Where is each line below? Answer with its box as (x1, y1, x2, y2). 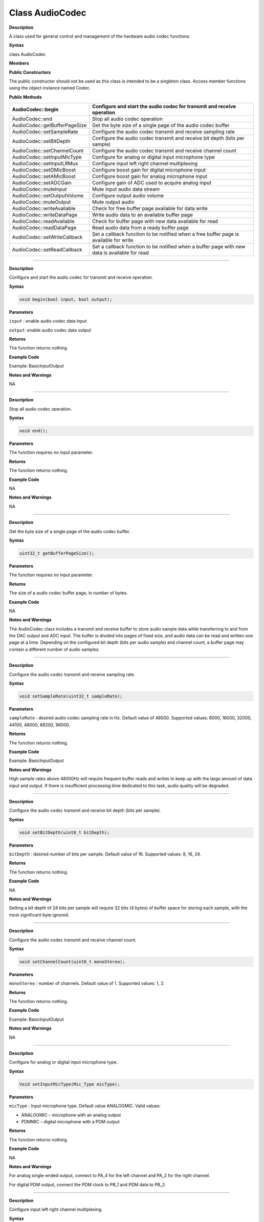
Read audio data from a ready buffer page (92, 224, 189, 231)
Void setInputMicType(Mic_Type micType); (19, 1081, 120, 1087)
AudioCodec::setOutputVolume (12, 192, 84, 199)
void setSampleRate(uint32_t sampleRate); (19, 694, 123, 699)
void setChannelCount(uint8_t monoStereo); (19, 959, 126, 964)
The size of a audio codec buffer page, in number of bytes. (9, 590, 128, 596)
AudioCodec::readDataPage (12, 224, 77, 231)
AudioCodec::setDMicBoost (12, 167, 76, 174)
